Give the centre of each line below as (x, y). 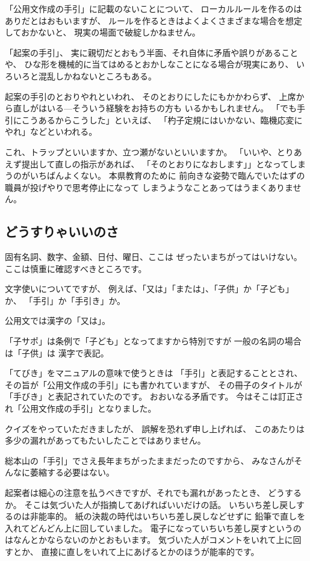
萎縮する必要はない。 (72, 472)
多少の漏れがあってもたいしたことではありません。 (105, 440)
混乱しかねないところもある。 (97, 76)
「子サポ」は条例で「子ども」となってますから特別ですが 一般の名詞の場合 (153, 341)
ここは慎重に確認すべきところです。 (76, 268)
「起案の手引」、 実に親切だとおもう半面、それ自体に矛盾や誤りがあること (152, 52)
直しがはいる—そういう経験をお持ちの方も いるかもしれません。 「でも (155, 108)
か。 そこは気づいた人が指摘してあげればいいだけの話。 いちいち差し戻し (150, 504)
